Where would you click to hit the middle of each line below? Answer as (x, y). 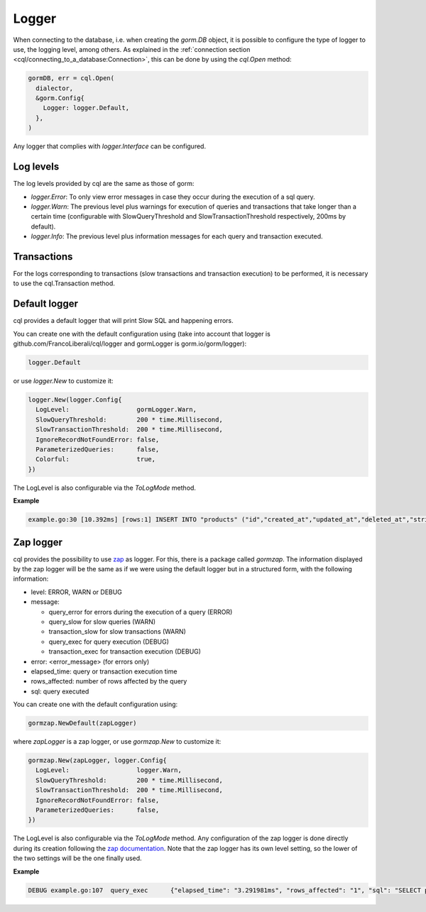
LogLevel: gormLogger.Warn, (116, 410)
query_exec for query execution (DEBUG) (109, 642)
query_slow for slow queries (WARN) (102, 622)
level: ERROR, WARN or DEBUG (76, 592)
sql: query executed (60, 691)
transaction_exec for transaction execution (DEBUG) (125, 652)
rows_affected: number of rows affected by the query (109, 681)
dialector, (55, 88)
